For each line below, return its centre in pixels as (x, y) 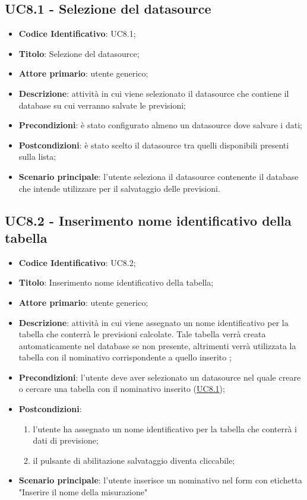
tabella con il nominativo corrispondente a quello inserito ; (125, 357)
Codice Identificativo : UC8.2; (77, 262)
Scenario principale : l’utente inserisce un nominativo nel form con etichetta (160, 480)
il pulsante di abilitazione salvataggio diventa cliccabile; (134, 460)
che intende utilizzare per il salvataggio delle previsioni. (119, 188)
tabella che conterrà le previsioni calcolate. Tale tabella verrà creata (142, 334)
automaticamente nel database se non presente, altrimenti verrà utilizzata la (157, 345)
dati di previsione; (66, 440)
